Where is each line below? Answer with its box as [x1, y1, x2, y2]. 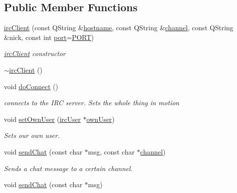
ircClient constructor [4, 48, 66, 58]
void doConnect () [4, 81, 59, 91]
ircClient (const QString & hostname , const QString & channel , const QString [4, 22, 234, 33]
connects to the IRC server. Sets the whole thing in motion [4, 97, 179, 108]
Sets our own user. [4, 130, 60, 140]
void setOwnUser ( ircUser [4, 114, 81, 124]
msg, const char [88, 146, 135, 156]
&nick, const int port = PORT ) [4, 32, 94, 42]
